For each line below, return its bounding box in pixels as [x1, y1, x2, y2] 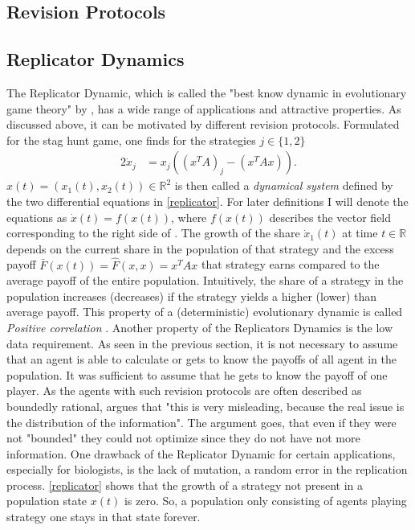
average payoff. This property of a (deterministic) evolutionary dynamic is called [6, 303, 403, 320]
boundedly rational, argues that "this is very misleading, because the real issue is [6, 397, 405, 414]
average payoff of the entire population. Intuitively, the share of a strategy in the [6, 272, 404, 289]
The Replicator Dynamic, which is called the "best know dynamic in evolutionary [6, 84, 407, 101]
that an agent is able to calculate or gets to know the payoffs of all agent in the [6, 351, 397, 368]
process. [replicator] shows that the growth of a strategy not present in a [6, 476, 364, 493]
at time [342, 224, 378, 241]
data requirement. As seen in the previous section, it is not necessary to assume [6, 335, 398, 351]
